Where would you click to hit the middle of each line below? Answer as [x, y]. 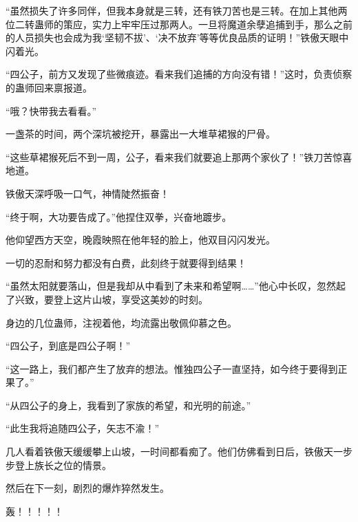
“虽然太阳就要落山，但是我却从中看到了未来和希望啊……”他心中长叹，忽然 [171, 286]
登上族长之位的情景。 [63, 465]
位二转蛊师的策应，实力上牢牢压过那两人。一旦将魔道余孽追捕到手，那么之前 [179, 24]
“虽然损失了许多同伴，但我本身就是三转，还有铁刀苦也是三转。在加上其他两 [177, 10]
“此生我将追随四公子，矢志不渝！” [83, 428]
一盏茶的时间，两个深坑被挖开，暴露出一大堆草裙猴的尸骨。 [140, 134]
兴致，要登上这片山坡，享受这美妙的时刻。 [111, 299]
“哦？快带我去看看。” [51, 110]
